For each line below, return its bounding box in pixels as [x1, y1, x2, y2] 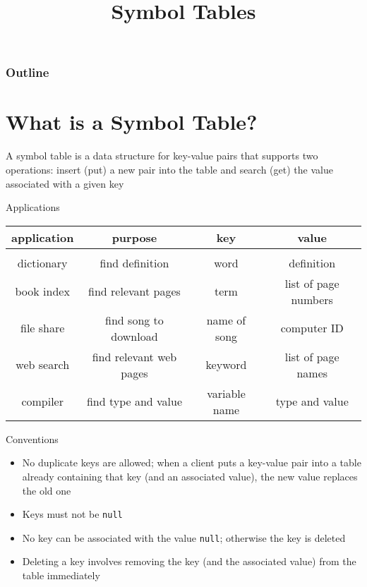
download [111, 327, 158, 344]
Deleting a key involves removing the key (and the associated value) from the [22, 554, 356, 569]
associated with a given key [6, 176, 124, 190]
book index [15, 283, 70, 300]
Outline [6, 63, 49, 81]
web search [16, 356, 70, 373]
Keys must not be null [22, 507, 123, 521]
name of [206, 311, 246, 328]
